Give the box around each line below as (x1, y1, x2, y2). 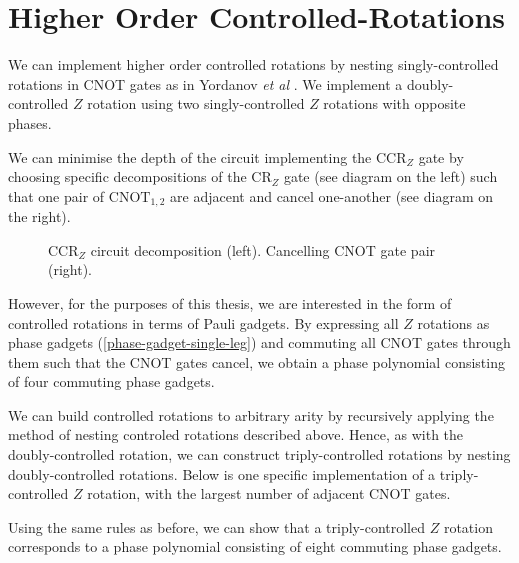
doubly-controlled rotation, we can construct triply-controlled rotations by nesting (8, 444, 511, 465)
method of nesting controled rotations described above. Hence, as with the (8, 424, 464, 445)
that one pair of (8, 185, 105, 206)
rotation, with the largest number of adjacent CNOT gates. (87, 483, 451, 504)
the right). (8, 206, 71, 227)
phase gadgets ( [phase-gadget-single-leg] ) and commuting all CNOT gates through (8, 332, 511, 353)
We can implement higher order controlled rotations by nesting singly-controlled (8, 54, 499, 75)
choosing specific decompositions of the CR (8, 166, 272, 187)
